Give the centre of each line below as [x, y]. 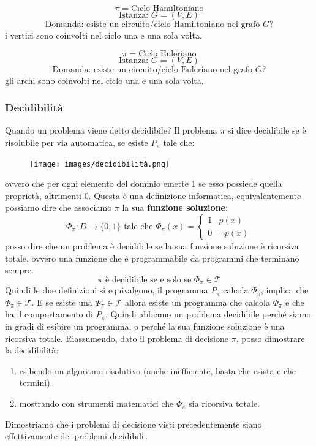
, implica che [284, 290]
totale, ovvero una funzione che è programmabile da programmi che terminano [152, 258]
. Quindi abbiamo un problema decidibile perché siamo [208, 314]
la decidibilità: [32, 350]
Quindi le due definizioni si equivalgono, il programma [107, 290]
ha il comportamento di [49, 314]
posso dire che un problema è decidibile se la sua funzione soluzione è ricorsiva [152, 246]
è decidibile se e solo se [149, 280]
